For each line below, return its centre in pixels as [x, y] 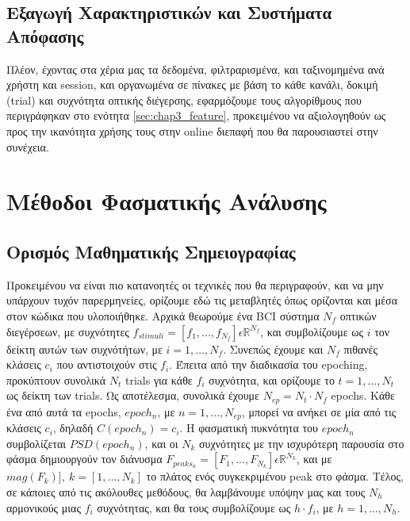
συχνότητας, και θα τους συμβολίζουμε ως [194, 507]
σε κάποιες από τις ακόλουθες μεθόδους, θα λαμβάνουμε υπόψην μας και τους [186, 491]
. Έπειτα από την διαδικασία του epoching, [268, 364]
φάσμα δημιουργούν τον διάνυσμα [84, 459]
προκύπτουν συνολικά [56, 379]
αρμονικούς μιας [44, 507]
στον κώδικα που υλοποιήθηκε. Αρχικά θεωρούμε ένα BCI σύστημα [163, 315]
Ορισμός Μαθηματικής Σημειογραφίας [151, 251]
